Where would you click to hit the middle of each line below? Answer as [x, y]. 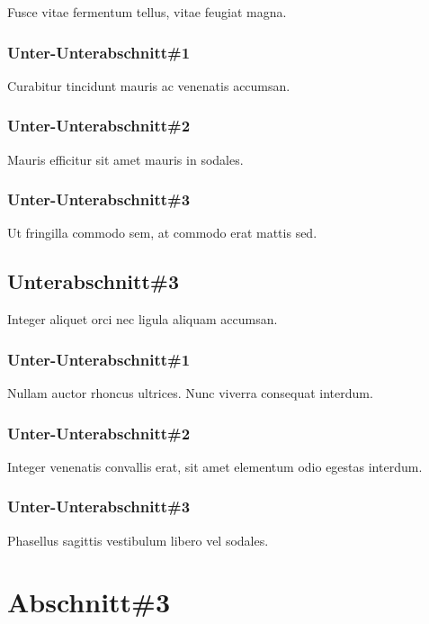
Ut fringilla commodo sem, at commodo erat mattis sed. [162, 233]
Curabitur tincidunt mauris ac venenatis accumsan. [149, 85]
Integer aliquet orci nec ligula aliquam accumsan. [143, 319]
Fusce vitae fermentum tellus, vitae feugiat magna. [147, 12]
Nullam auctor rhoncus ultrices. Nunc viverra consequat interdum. [190, 393]
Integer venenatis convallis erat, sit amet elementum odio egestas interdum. [215, 466]
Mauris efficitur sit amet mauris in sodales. [125, 159]
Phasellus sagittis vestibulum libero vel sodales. [138, 540]
